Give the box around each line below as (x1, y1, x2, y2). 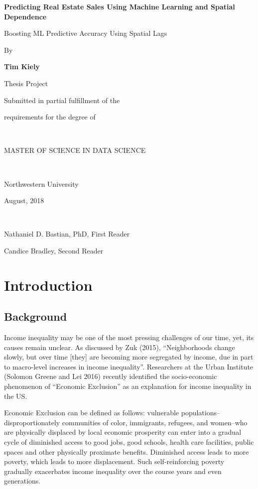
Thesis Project (4, 78, 48, 88)
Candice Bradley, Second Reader (4, 245, 104, 255)
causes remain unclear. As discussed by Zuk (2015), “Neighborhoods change (4, 342, 235, 352)
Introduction (4, 274, 93, 295)
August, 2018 (4, 195, 44, 206)
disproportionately (4, 417, 60, 427)
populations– (181, 407, 220, 418)
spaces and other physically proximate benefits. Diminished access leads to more (4, 446, 249, 457)
